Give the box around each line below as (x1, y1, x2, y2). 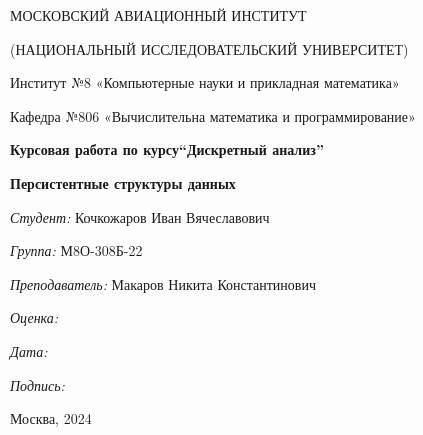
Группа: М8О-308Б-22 (10, 240, 143, 261)
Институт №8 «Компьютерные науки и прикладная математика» (10, 72, 400, 93)
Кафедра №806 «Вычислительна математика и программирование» (10, 105, 416, 126)
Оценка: (10, 307, 59, 328)
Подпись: (10, 374, 65, 395)
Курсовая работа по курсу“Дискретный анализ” (10, 139, 324, 160)
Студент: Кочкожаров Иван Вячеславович (10, 206, 270, 227)
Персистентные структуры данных (10, 172, 236, 193)
